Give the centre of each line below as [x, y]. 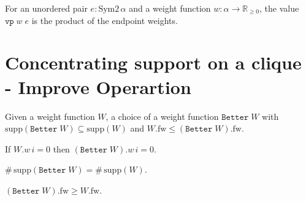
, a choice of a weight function [162, 116]
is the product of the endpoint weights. [105, 20]
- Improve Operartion [98, 86]
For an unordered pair [46, 8]
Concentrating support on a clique [153, 62]
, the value [279, 8]
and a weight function [170, 8]
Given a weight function [50, 116]
